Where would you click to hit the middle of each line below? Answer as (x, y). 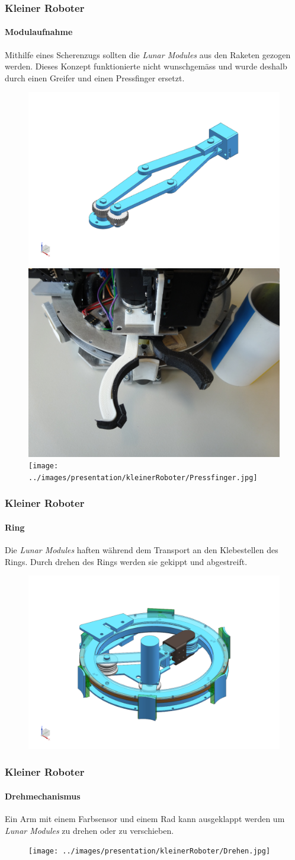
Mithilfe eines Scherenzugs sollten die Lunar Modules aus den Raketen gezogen (148, 54)
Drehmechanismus (43, 796)
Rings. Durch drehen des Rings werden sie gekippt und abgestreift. (126, 561)
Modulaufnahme (39, 32)
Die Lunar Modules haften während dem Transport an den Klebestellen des (142, 550)
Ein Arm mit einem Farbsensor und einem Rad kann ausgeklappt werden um (145, 818)
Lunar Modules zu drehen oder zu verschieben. (89, 830)
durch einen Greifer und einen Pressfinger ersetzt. (95, 77)
